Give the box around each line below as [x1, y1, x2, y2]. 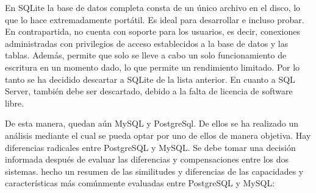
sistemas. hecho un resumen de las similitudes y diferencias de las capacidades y [5, 164, 304, 177]
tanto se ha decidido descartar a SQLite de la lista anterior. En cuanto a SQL [5, 72, 295, 85]
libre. [5, 96, 24, 109]
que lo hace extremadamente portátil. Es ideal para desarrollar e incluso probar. [5, 13, 304, 26]
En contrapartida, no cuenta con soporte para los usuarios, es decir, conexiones [5, 25, 300, 38]
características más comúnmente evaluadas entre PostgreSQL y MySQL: [5, 177, 275, 189]
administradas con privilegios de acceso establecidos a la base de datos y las [5, 37, 289, 49]
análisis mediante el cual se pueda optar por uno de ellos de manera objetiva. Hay [5, 128, 311, 141]
